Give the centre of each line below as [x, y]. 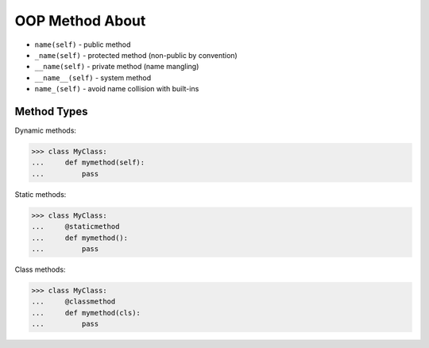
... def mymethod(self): [88, 162]
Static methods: [41, 194]
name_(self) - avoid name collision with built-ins [117, 89]
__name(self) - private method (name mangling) [117, 67]
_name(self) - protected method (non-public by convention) [136, 55]
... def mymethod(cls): [86, 313]
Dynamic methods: [46, 130]
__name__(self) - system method [93, 77]
